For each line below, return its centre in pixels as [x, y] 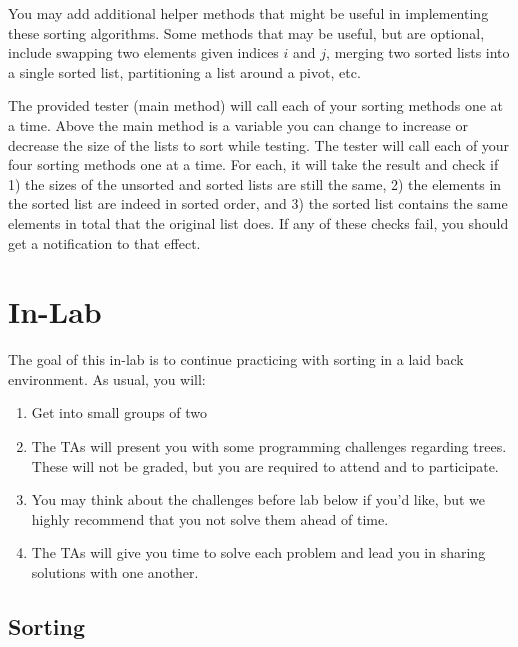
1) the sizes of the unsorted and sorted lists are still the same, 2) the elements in [255, 183]
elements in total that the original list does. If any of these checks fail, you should [258, 222]
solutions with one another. [115, 572]
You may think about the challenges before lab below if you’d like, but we [258, 499]
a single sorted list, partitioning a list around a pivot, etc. [184, 71]
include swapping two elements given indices [143, 52]
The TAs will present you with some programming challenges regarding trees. [269, 446]
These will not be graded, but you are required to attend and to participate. [265, 465]
